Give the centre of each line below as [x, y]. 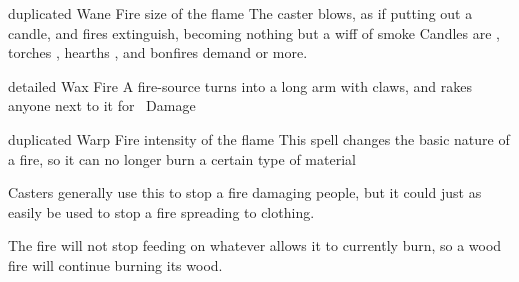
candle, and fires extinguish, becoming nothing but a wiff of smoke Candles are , [254, 32]
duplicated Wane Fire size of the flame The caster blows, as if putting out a [240, 13]
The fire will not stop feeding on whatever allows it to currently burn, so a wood [255, 245]
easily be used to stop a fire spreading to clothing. [161, 211]
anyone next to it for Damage [102, 105]
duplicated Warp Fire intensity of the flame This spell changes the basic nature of [259, 138]
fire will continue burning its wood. [115, 264]
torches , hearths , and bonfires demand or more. [158, 52]
